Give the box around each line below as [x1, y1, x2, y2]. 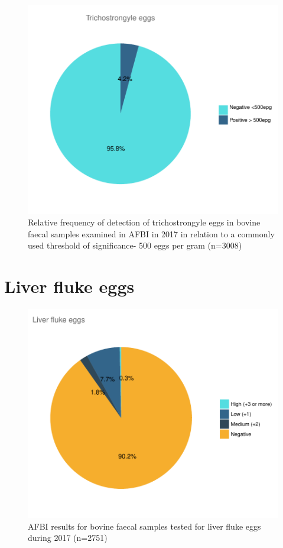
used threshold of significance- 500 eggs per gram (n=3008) [28, 239, 242, 252]
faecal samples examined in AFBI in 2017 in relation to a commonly [28, 227, 275, 240]
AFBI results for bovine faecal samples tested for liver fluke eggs [28, 520, 261, 532]
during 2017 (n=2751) [28, 531, 108, 544]
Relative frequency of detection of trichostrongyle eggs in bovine [28, 215, 261, 228]
